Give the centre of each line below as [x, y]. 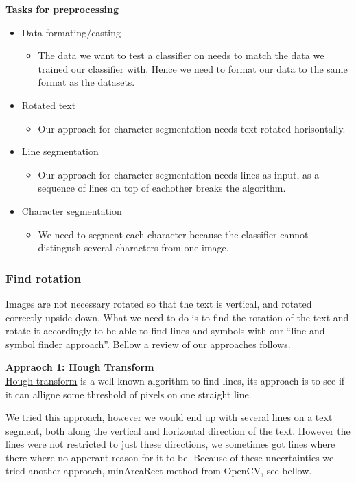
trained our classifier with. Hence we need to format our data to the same [193, 68]
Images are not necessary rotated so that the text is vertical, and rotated [159, 303]
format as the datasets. [86, 82]
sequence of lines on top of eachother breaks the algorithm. [162, 188]
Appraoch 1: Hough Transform [80, 367]
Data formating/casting [71, 32]
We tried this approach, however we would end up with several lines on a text [169, 417]
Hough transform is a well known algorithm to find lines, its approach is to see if [175, 380]
